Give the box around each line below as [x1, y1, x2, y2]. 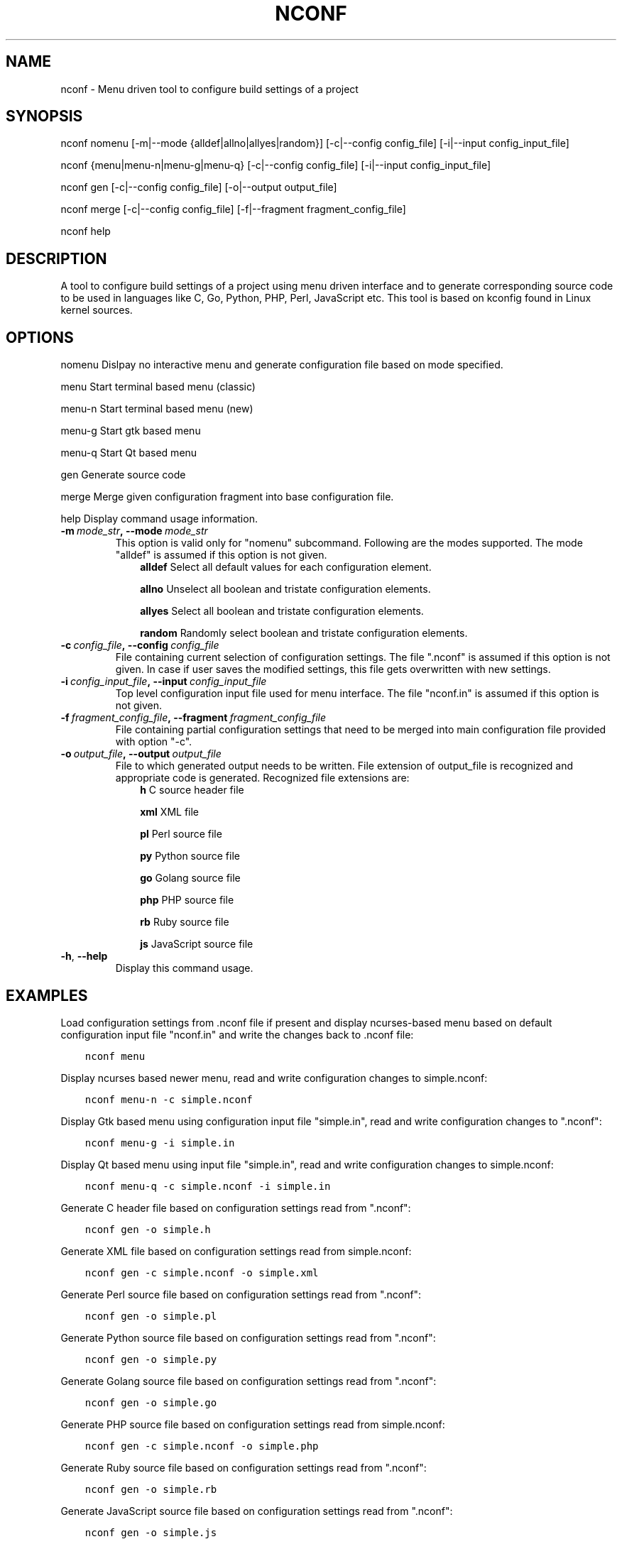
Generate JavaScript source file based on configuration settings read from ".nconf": [60, 1504, 453, 1517]
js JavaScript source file [140, 938, 253, 951]
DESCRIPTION [6, 249, 107, 268]
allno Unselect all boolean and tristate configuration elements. [140, 583, 431, 596]
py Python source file [140, 850, 240, 863]
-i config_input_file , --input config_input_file [60, 675, 267, 688]
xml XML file [140, 806, 200, 818]
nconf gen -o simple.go [84, 1396, 217, 1408]
